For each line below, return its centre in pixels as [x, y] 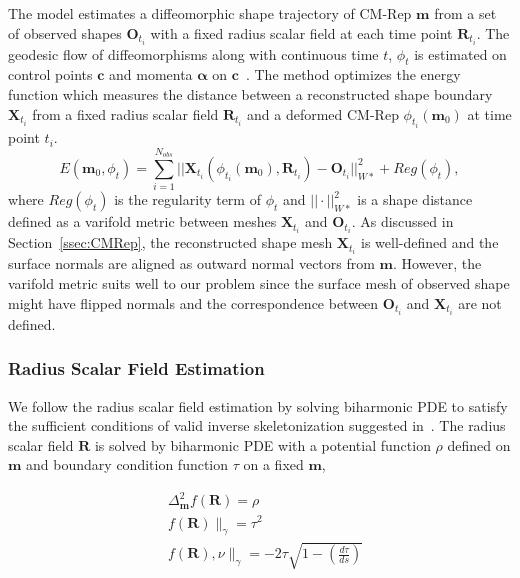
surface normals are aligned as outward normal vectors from [191, 263]
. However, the [437, 263]
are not [480, 302]
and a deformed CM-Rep [323, 113]
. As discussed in [402, 221]
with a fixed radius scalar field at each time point [301, 32]
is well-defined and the [429, 242]
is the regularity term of [187, 199]
